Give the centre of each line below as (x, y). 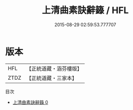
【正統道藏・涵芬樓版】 (54, 69)
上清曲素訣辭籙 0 (30, 102)
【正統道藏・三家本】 (52, 78)
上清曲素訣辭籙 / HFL (85, 10)
